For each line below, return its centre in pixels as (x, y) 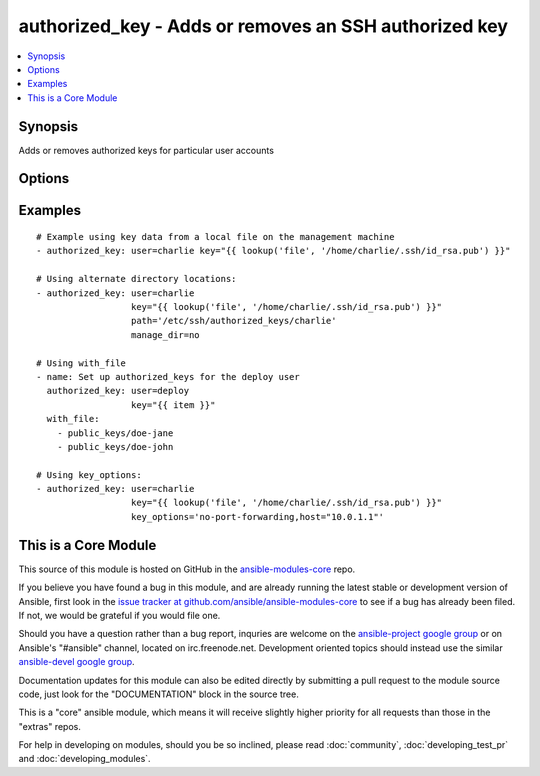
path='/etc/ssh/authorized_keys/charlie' (233, 321)
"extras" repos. (50, 726)
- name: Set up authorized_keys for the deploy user (168, 376)
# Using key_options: (89, 474)
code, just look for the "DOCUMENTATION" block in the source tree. (158, 694)
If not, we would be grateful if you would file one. (119, 615)
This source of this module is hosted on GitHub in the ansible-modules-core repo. (187, 569)
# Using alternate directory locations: (136, 279)
